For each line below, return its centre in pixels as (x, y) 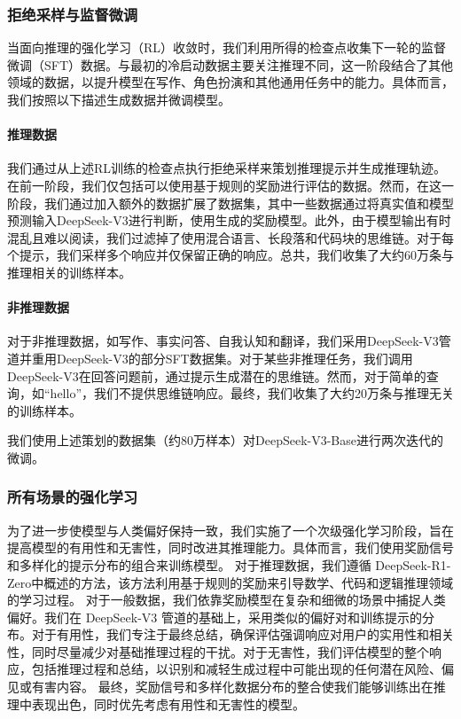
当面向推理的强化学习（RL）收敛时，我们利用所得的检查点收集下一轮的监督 (227, 47)
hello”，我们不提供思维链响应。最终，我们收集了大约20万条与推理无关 (252, 393)
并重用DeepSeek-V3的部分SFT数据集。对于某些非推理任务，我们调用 (216, 358)
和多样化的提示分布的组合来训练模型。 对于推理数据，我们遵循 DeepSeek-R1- (229, 564)
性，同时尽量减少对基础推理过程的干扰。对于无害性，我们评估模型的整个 (218, 651)
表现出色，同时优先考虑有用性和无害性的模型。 (168, 703)
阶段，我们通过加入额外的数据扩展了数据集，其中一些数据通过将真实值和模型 (230, 203)
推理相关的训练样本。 (69, 272)
